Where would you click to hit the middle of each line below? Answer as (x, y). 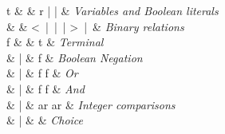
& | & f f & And (45, 88)
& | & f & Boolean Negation (75, 57)
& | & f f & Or (42, 73)
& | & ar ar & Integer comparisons (91, 104)
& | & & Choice (45, 120)
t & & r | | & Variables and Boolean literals (112, 10)
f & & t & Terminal (55, 42)
